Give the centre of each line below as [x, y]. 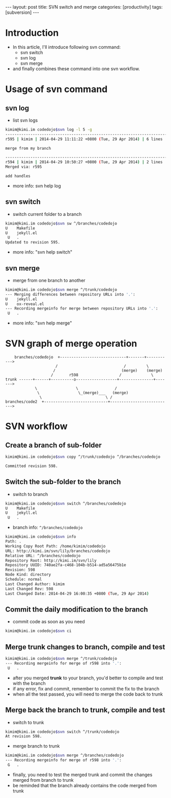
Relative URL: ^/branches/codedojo [43, 556]
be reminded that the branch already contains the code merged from [84, 785]
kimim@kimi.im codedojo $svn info [41, 537]
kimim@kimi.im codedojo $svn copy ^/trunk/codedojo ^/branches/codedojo [83, 457]
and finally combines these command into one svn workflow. [76, 68]
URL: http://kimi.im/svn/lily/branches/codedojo [58, 551]
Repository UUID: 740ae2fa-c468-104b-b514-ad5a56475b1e [66, 565]
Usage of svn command [56, 89]
